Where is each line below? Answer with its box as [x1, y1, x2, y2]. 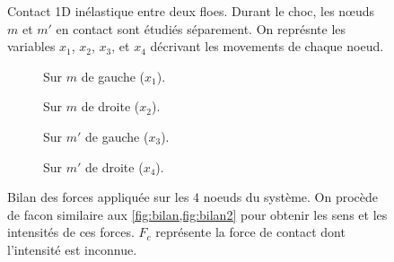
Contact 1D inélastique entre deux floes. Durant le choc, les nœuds [7, 2, 375, 20]
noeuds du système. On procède [203, 188, 379, 206]
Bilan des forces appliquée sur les [7, 188, 189, 206]
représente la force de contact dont [155, 223, 346, 241]
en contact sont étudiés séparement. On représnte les [56, 19, 346, 38]
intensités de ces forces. [7, 223, 135, 241]
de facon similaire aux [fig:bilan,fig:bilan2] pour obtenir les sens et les [7, 205, 388, 223]
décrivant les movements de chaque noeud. [150, 37, 384, 56]
